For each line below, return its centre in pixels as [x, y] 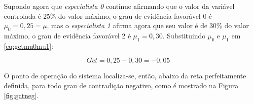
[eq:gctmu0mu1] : [29, 46]
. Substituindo [184, 35]
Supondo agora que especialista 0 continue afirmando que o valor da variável [119, 6]
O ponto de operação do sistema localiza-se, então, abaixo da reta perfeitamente [125, 76]
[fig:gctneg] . [21, 95]
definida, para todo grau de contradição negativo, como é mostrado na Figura [121, 85]
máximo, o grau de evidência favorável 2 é [68, 35]
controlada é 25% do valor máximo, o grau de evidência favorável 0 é [108, 16]
